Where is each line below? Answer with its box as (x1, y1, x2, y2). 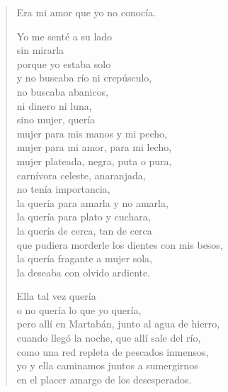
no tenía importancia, (16, 181, 110, 196)
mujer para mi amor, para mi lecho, (16, 140, 172, 155)
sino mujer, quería (16, 112, 96, 127)
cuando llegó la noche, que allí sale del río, (16, 330, 201, 345)
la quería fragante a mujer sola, (16, 251, 152, 266)
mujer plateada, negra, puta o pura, (16, 153, 172, 168)
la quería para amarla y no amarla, (16, 195, 169, 210)
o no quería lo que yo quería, (16, 302, 142, 317)
